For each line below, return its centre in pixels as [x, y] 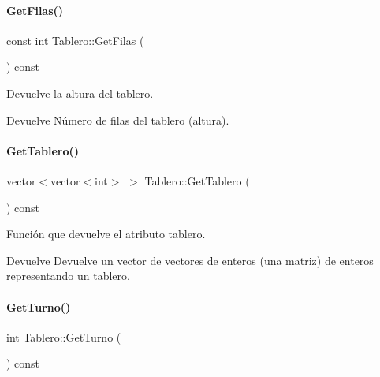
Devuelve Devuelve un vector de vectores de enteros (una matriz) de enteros [190, 260]
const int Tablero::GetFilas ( [75, 40]
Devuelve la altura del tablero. [80, 93]
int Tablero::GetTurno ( [64, 336]
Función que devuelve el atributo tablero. [106, 234]
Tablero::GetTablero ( [197, 180]
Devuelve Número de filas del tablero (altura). [118, 119]
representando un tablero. [68, 276]
